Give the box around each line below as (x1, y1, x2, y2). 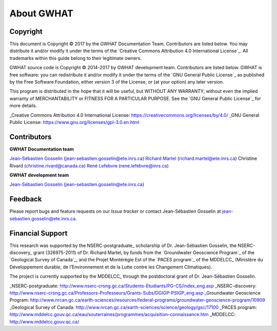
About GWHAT (9, 8, 74, 19)
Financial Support (9, 229, 68, 238)
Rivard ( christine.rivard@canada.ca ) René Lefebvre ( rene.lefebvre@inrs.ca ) (9, 162, 169, 169)
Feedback (9, 195, 42, 203)
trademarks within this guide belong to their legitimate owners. (9, 55, 142, 61)
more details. (9, 102, 37, 109)
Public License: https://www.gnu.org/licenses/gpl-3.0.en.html (9, 119, 140, 125)
